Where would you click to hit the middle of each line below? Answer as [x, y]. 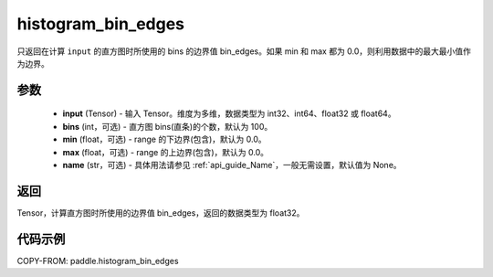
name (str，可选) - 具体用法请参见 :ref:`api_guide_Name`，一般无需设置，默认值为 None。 [232, 165]
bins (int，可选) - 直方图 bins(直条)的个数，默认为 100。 [168, 126]
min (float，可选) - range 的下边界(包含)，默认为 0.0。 [164, 139]
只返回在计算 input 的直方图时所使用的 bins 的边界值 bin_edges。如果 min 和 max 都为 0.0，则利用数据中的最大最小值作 [244, 51]
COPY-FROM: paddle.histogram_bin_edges [98, 261]
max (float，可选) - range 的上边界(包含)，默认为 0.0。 [166, 152]
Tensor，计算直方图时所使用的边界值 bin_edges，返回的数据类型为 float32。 [161, 213]
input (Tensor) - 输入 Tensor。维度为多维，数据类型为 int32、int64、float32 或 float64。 [229, 113]
